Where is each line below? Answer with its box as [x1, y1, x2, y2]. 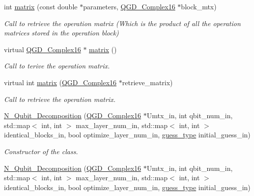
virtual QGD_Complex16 [4, 44, 81, 54]
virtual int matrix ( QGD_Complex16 [4, 77, 117, 87]
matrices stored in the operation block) [4, 28, 119, 38]
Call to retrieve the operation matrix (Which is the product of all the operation [4, 18, 241, 28]
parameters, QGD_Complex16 [83, 1, 175, 11]
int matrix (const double [4, 1, 78, 11]
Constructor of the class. [4, 146, 78, 156]
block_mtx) [181, 1, 217, 11]
